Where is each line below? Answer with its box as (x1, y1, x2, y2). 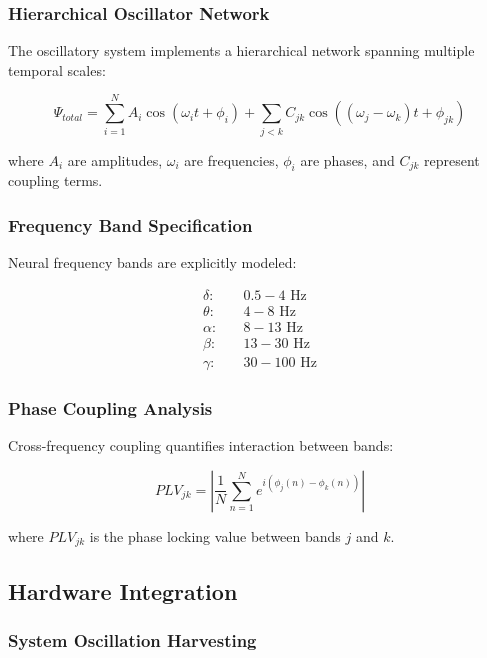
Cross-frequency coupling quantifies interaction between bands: (8, 435, 394, 456)
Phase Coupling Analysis (8, 395, 213, 420)
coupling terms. (8, 170, 103, 191)
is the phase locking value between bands (89, 525, 341, 546)
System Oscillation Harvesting (8, 627, 257, 652)
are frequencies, (184, 149, 279, 170)
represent (423, 149, 480, 170)
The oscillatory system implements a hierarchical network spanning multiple (8, 40, 475, 61)
